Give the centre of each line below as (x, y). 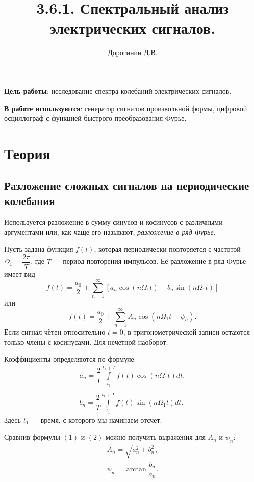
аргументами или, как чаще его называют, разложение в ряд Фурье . (110, 232)
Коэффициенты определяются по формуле (69, 359)
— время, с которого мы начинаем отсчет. (97, 420)
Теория (27, 153)
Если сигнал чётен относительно (55, 331)
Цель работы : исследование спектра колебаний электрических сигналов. (118, 91)
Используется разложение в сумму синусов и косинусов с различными (113, 222)
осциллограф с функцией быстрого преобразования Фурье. (95, 118)
